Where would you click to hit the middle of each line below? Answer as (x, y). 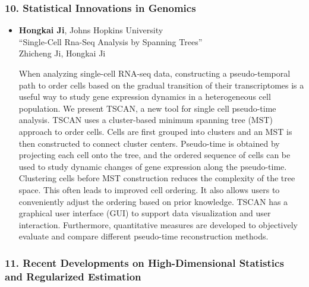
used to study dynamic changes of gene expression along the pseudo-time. (153, 166)
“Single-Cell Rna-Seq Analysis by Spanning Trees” (111, 41)
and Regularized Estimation (73, 276)
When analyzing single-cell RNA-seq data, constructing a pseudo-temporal (154, 73)
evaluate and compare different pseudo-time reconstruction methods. (144, 236)
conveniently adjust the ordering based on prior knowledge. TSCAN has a (153, 201)
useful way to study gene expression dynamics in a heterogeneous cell (145, 97)
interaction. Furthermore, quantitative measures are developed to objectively (158, 224)
